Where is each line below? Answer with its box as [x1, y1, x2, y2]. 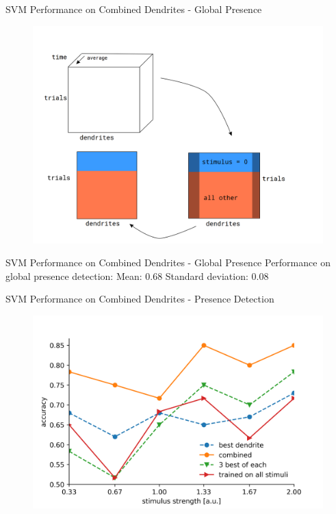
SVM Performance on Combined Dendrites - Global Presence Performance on [5, 255, 331, 270]
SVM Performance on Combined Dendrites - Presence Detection [5, 292, 274, 306]
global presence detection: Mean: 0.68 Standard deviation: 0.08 [5, 268, 269, 283]
